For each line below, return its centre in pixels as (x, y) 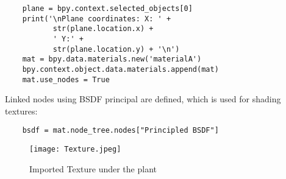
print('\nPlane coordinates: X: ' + (97, 19)
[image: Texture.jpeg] (75, 149)
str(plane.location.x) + (103, 29)
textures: (21, 111)
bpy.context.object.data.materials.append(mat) (120, 69)
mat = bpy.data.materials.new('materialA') (112, 59)
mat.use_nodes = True (66, 79)
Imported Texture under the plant (93, 168)
